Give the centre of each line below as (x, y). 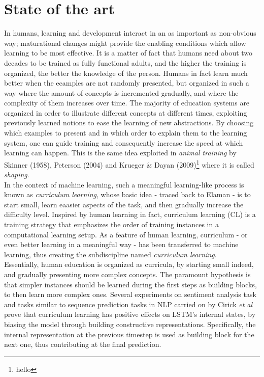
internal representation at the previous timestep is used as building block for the (129, 334)
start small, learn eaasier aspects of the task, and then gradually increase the (124, 204)
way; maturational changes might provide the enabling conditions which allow (125, 43)
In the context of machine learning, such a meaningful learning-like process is (124, 184)
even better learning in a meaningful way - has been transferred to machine (121, 244)
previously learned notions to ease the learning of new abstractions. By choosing (129, 123)
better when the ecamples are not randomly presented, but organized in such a (127, 83)
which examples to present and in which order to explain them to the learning (126, 133)
